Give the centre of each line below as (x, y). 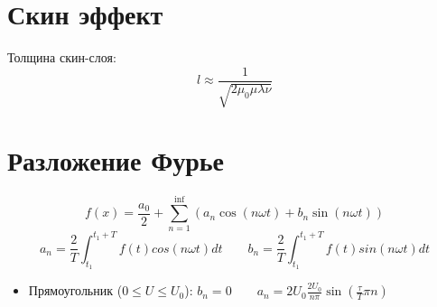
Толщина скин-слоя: (62, 57)
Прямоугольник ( (75, 290)
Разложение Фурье (116, 160)
